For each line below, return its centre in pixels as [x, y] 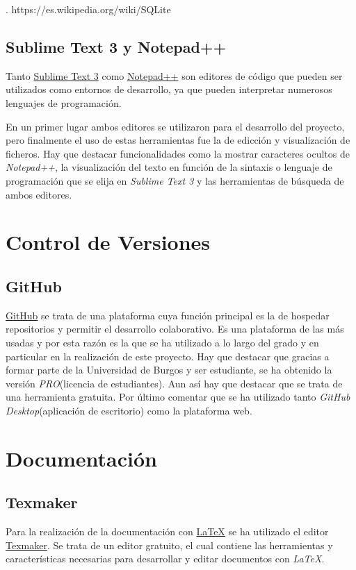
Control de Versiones [108, 242]
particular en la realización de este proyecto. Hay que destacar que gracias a [168, 356]
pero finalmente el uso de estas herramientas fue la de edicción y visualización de [178, 140]
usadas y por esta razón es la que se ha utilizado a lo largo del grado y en [162, 342]
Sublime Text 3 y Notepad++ [116, 46]
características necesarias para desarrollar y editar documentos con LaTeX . [165, 559]
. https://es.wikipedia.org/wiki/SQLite [88, 9]
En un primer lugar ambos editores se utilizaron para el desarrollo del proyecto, [175, 126]
